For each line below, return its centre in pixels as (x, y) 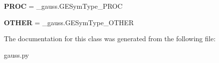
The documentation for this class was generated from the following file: (110, 39)
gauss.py (17, 55)
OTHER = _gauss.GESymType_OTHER (69, 22)
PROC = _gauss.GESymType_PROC (63, 6)
